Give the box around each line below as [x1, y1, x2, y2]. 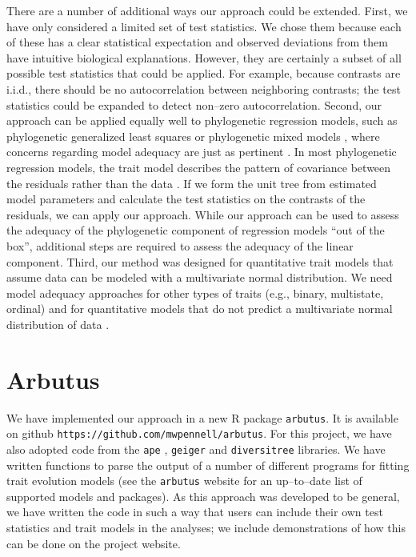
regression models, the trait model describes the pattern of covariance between [6, 158, 391, 175]
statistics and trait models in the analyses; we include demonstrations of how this [6, 519, 406, 535]
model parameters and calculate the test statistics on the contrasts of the [6, 190, 366, 207]
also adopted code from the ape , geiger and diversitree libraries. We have [6, 440, 386, 457]
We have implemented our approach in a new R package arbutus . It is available [6, 409, 398, 426]
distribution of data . [6, 315, 110, 332]
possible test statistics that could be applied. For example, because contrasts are [6, 65, 401, 82]
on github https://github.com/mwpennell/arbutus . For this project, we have [6, 425, 392, 442]
